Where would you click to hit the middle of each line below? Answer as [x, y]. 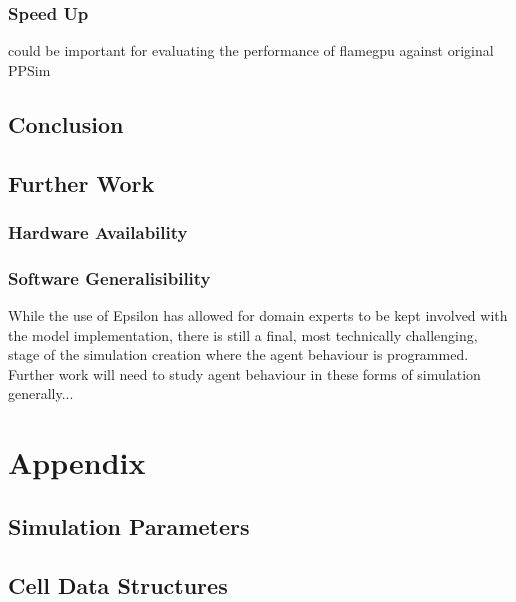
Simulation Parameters [129, 525]
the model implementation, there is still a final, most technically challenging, [243, 334]
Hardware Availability [98, 231]
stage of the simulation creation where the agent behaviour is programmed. [238, 354]
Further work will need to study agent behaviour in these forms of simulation [244, 373]
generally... [41, 393]
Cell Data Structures [118, 584]
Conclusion [66, 123]
